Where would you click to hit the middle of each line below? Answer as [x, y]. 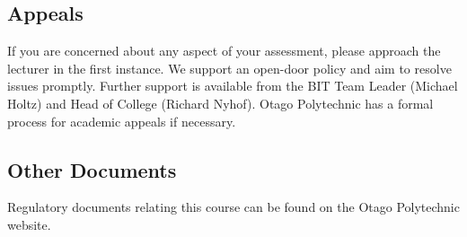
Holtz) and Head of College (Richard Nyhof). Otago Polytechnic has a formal [220, 103]
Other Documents [92, 169]
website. [29, 224]
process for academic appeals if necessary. [122, 121]
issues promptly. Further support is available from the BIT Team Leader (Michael [233, 86]
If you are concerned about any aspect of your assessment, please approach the [224, 51]
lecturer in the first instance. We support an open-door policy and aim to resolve [229, 68]
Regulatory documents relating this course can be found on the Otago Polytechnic [233, 207]
